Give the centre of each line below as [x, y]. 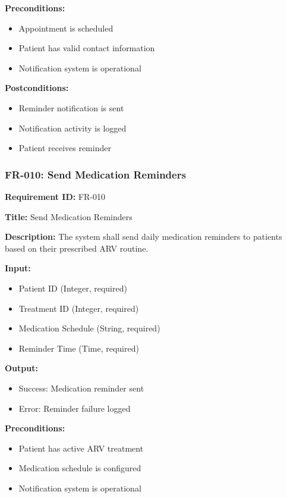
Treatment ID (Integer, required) [79, 308]
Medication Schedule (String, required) [89, 328]
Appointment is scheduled [66, 28]
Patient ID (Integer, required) [73, 288]
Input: [18, 268]
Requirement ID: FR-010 [55, 196]
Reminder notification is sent [71, 107]
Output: [21, 368]
